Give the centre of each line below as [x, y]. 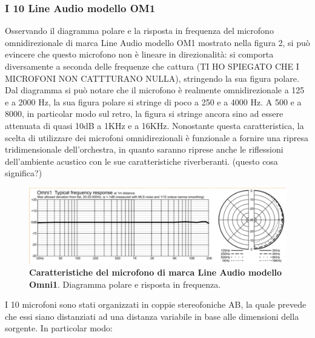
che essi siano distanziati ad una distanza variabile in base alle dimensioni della [152, 316]
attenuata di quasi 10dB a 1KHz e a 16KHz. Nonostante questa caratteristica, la [154, 125]
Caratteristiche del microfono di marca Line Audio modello [156, 272]
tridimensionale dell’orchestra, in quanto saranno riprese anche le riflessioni [144, 149]
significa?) [24, 173]
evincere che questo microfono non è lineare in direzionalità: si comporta [139, 54]
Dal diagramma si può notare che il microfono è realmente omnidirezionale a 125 [155, 90]
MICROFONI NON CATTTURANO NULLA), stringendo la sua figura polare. [152, 78]
